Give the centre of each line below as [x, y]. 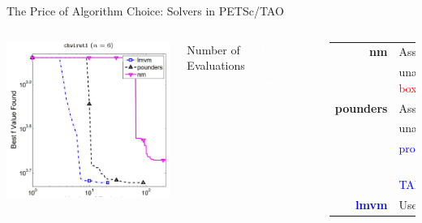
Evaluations [216, 65]
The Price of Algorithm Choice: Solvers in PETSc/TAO [145, 11]
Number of [213, 49]
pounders [361, 107]
